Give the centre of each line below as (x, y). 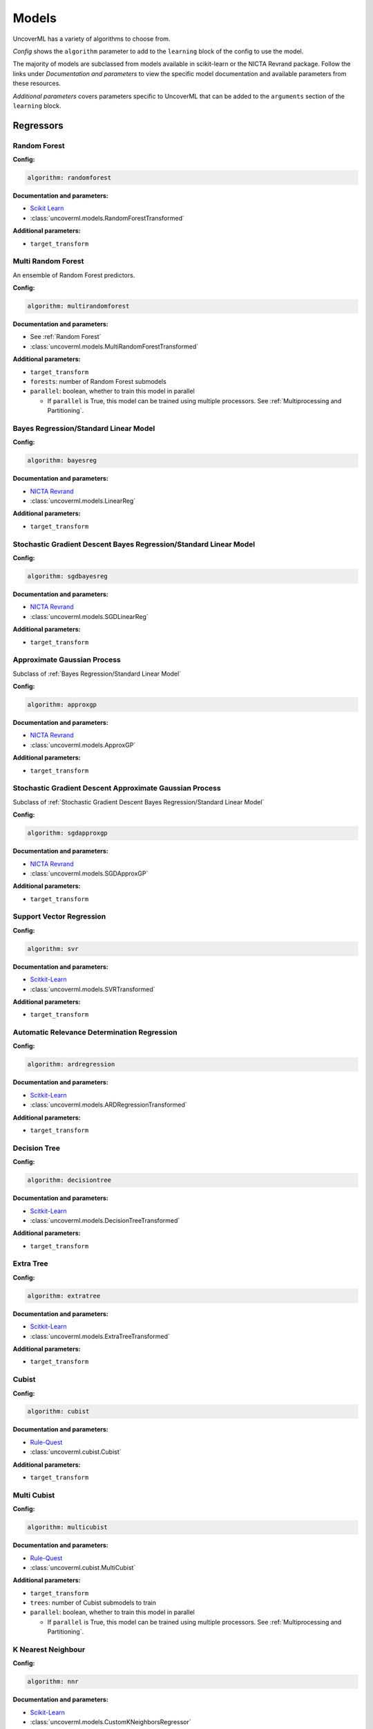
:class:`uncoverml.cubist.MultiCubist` (83, 1567)
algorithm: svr (53, 949)
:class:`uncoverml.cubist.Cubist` (76, 1452)
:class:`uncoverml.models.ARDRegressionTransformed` (109, 1105)
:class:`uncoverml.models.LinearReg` (83, 501)
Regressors (38, 126)
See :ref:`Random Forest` (66, 337)
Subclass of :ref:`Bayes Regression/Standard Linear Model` (97, 674)
